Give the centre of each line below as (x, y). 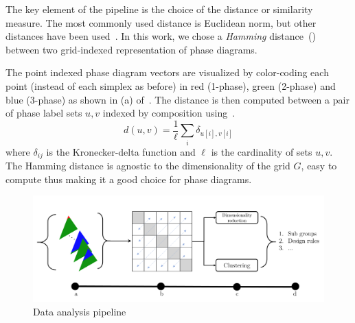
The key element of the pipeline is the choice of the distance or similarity (159, 9)
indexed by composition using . (169, 113)
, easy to (319, 165)
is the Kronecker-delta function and (121, 151)
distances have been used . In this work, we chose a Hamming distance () (161, 36)
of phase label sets (44, 113)
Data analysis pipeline (80, 312)
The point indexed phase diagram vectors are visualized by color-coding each (167, 72)
